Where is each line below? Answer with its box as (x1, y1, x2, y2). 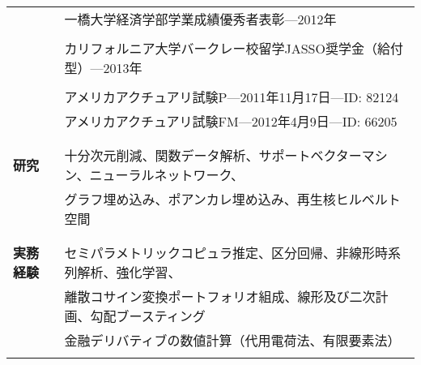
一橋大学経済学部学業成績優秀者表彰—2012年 (64, 10, 337, 28)
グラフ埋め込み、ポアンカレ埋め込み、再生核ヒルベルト (64, 190, 401, 208)
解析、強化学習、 (77, 263, 181, 281)
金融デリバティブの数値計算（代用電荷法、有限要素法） (64, 331, 401, 350)
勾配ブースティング (90, 307, 206, 325)
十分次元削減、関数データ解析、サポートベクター (64, 146, 362, 165)
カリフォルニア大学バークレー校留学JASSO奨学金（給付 (64, 39, 403, 58)
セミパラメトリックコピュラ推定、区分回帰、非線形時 (64, 243, 389, 262)
